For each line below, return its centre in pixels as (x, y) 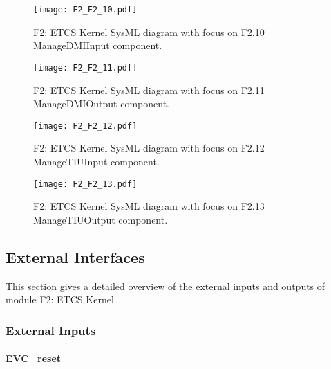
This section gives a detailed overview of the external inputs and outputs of (165, 286)
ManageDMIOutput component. (102, 103)
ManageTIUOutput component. (101, 219)
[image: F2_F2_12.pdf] (85, 126)
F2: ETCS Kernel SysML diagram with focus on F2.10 (149, 31)
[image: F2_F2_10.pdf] (85, 10)
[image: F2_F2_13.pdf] (85, 184)
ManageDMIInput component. (98, 45)
